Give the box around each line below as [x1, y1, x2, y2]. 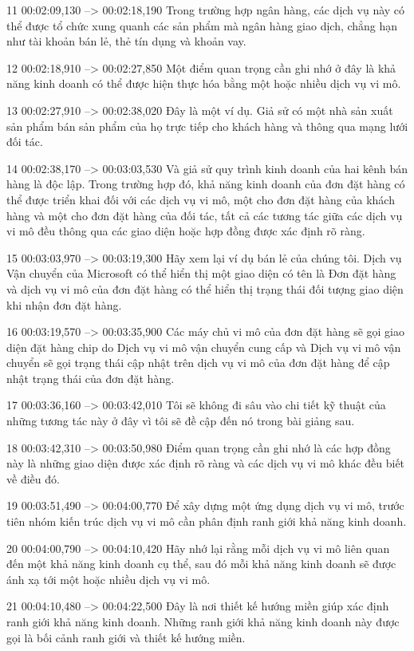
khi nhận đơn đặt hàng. [6, 296, 122, 313]
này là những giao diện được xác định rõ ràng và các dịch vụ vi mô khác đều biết [6, 455, 405, 471]
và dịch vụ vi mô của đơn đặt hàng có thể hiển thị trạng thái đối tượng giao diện [6, 280, 404, 297]
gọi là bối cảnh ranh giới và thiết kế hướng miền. [6, 629, 246, 645]
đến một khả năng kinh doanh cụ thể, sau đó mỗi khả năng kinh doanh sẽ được [6, 555, 396, 572]
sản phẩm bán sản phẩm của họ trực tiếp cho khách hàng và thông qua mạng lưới [6, 117, 408, 134]
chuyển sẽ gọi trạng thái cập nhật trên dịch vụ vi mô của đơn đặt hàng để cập [6, 354, 390, 371]
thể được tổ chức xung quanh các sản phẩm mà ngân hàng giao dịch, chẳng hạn [6, 17, 398, 34]
